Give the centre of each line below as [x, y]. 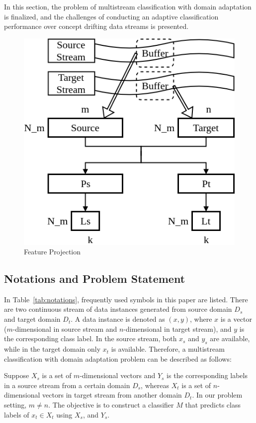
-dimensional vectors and [118, 375]
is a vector [236, 319]
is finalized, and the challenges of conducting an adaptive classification [111, 16]
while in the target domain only [52, 349]
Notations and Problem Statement [95, 279]
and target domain [32, 319]
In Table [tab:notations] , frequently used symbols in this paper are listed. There [126, 299]
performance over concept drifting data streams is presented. [96, 26]
